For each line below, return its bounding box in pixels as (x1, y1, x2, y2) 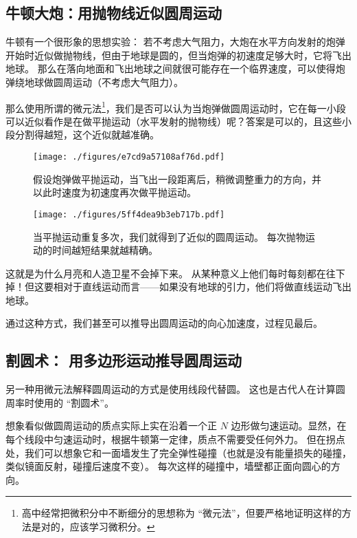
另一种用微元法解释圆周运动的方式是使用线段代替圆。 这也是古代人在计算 (5, 382, 336, 396)
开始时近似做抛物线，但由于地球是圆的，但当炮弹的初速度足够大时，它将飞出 (5, 47, 352, 62)
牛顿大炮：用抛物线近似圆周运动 (5, 2, 222, 23)
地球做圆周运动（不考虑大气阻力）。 (24, 74, 183, 89)
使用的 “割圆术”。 (34, 395, 114, 409)
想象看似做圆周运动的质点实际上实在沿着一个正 (5, 418, 217, 433)
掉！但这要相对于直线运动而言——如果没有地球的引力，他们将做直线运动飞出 (5, 279, 352, 294)
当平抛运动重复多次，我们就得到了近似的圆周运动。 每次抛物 (33, 229, 306, 244)
